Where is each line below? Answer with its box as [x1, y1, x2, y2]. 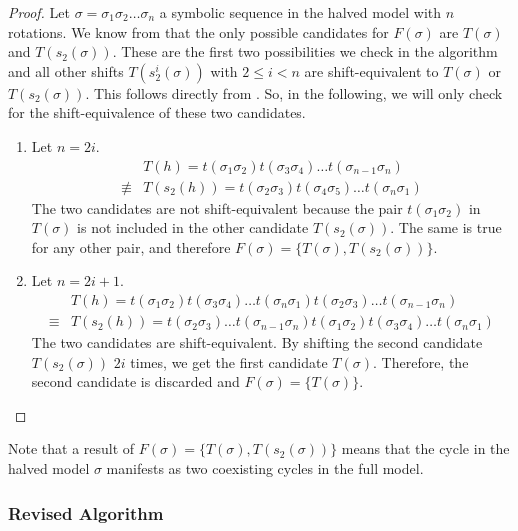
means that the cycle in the [341, 438, 510, 459]
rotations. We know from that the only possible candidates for [8, 21, 389, 42]
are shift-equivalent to [304, 60, 439, 81]
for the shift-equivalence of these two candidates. [8, 102, 306, 123]
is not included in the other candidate [77, 217, 309, 238]
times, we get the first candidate [130, 351, 328, 372]
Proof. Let [8, 2, 70, 22]
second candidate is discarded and [31, 371, 240, 392]
